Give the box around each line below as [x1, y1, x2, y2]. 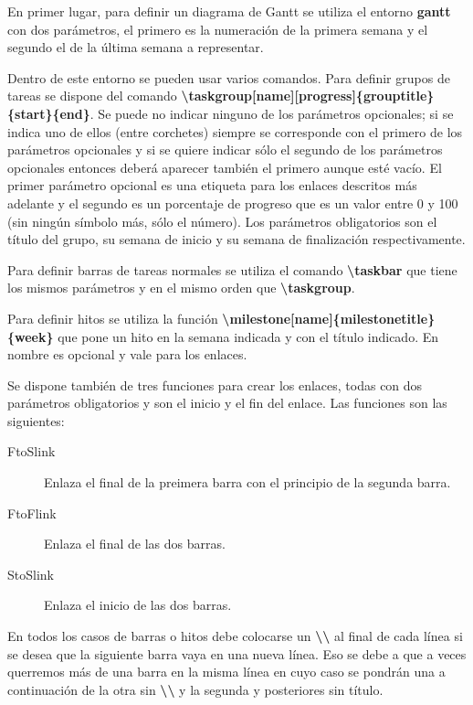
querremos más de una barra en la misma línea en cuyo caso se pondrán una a [7, 662, 446, 681]
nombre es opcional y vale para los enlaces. [7, 345, 247, 364]
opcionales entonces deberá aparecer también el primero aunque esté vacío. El [7, 157, 442, 176]
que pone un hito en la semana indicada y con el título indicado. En [58, 326, 439, 346]
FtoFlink [7, 503, 57, 522]
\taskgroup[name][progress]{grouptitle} [181, 86, 435, 105]
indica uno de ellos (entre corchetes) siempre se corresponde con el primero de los [7, 122, 463, 141]
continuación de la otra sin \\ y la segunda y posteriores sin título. [7, 679, 384, 699]
